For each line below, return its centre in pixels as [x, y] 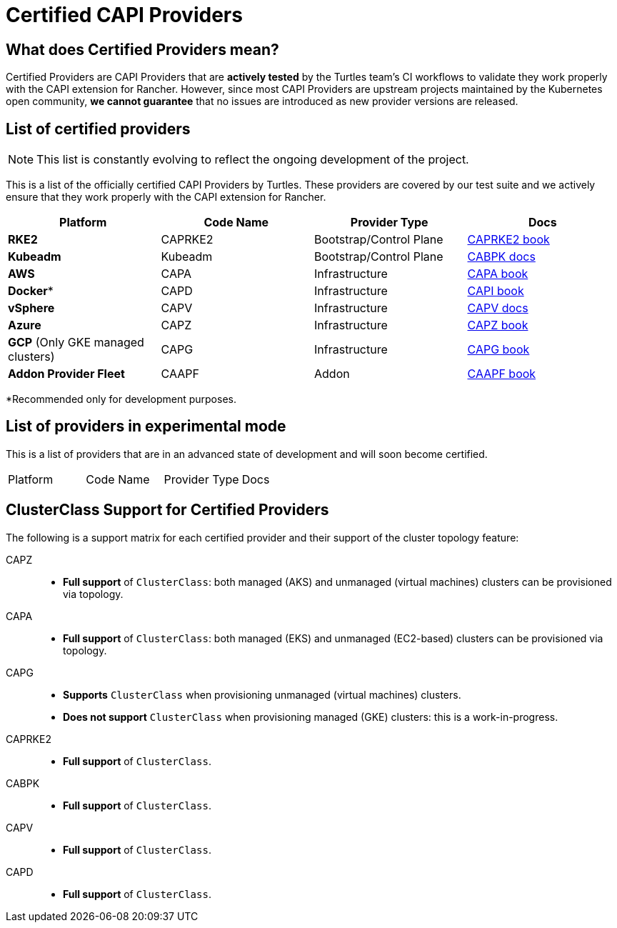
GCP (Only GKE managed [76, 343]
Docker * [31, 291]
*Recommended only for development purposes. [121, 399]
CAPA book [498, 274]
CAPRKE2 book [508, 240]
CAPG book [498, 350]
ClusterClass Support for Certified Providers [167, 510]
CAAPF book [502, 374]
